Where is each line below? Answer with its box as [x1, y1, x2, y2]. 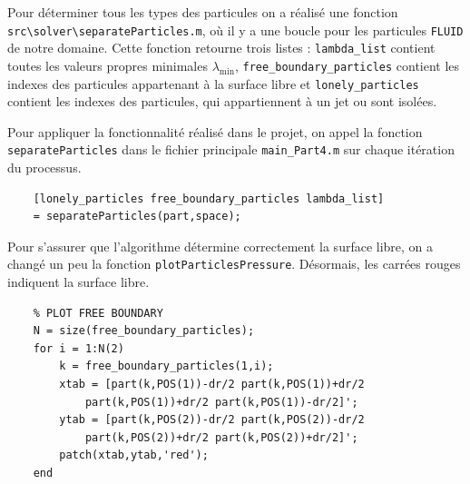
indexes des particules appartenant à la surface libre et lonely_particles [7, 74, 419, 93]
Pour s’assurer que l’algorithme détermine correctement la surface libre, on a [7, 236, 434, 255]
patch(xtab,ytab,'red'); [59, 449, 209, 462]
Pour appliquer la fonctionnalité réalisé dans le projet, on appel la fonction [7, 122, 423, 141]
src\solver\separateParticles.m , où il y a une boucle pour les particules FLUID [7, 20, 464, 39]
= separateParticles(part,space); [33, 210, 241, 223]
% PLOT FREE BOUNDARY [33, 306, 163, 320]
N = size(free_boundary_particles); [33, 324, 255, 338]
